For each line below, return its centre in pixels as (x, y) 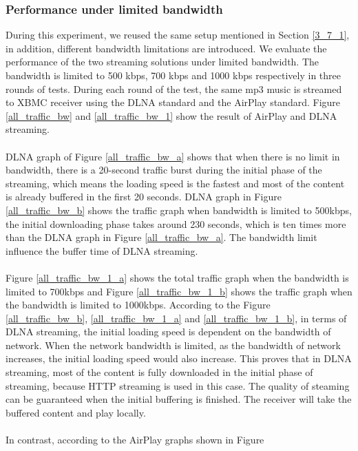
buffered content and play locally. (76, 412)
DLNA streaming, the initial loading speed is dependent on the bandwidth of (168, 332)
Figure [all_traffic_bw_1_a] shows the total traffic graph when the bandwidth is (177, 277)
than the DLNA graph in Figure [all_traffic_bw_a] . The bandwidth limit (161, 237)
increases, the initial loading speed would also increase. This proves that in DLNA (179, 358)
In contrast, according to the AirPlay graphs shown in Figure (135, 440)
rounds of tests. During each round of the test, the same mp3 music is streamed (174, 88)
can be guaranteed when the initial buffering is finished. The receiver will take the (179, 399)
